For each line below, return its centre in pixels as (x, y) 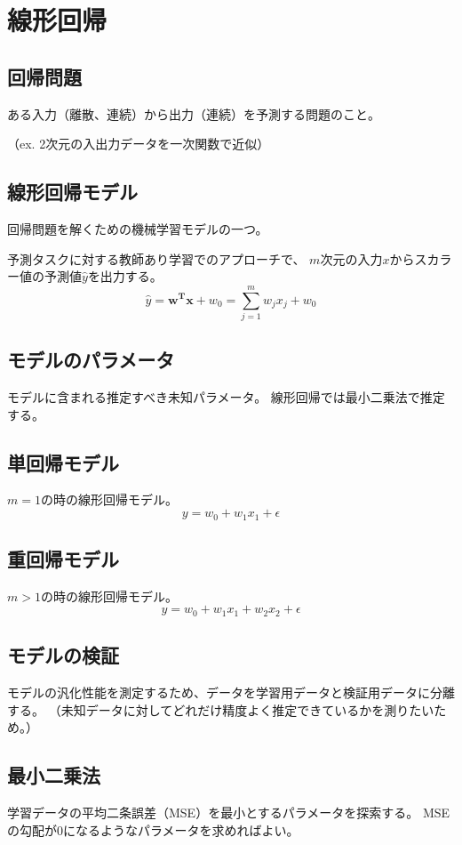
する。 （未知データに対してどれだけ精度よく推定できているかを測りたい (221, 709)
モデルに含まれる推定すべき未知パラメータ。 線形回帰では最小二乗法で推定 (226, 397)
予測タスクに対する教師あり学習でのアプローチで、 (156, 258)
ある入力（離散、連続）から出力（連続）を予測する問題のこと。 (194, 113)
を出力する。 (125, 276)
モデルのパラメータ (91, 360)
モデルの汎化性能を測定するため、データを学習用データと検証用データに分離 (231, 692)
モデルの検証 (63, 655)
